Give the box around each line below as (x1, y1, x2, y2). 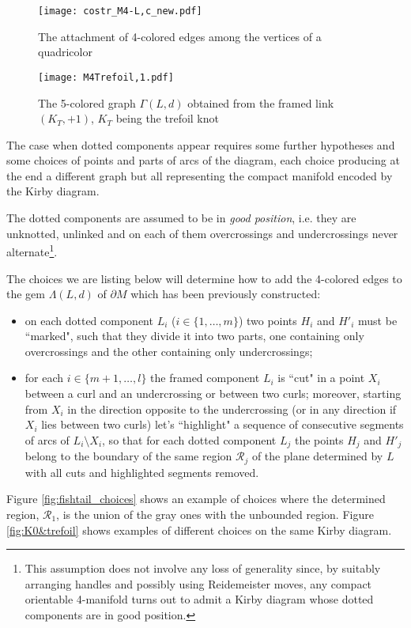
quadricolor (38, 44, 92, 60)
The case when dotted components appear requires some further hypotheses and (6, 136, 395, 153)
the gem (6, 286, 45, 302)
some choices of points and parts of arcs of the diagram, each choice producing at (6, 152, 400, 168)
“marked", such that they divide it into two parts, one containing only (25, 327, 364, 344)
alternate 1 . (6, 241, 58, 259)
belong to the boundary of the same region (25, 448, 232, 464)
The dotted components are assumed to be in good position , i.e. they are (6, 210, 356, 226)
